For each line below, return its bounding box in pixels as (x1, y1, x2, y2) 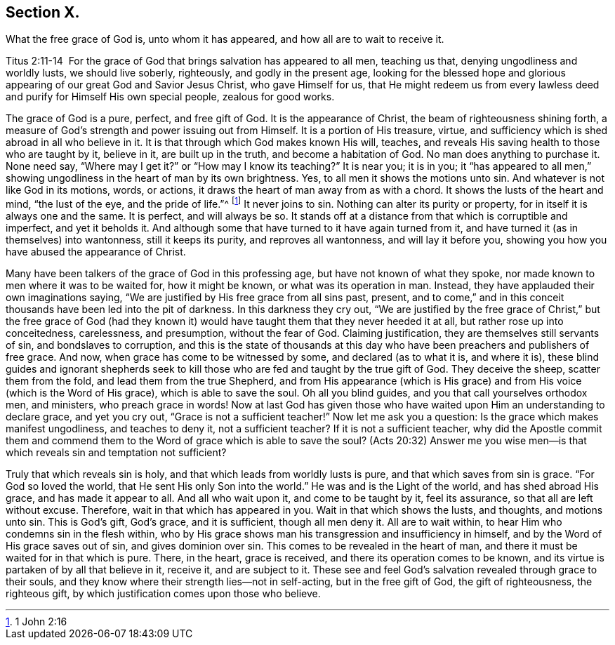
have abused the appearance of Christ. (6, 246, 186, 258)
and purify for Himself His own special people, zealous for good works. (6, 91, 335, 103)
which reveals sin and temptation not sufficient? (6, 446, 227, 459)
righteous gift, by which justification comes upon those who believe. (6, 587, 321, 600)
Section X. (6, 4, 80, 21)
